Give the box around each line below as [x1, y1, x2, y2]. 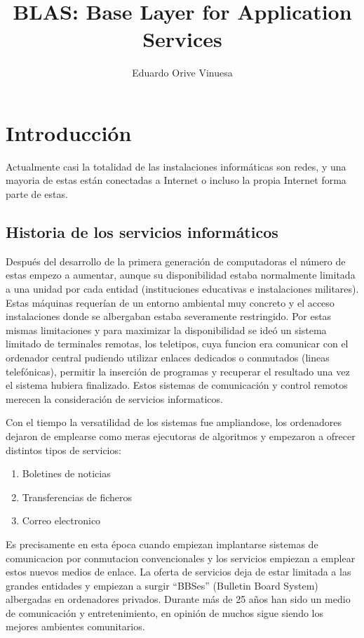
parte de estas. [6, 187, 68, 201]
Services [142, 25, 222, 53]
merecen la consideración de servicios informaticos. [6, 391, 223, 406]
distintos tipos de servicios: [6, 442, 121, 457]
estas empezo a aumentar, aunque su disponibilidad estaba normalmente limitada [6, 267, 356, 282]
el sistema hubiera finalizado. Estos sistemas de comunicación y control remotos [6, 378, 348, 392]
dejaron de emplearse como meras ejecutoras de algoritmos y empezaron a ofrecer [6, 428, 356, 443]
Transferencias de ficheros [22, 489, 133, 504]
